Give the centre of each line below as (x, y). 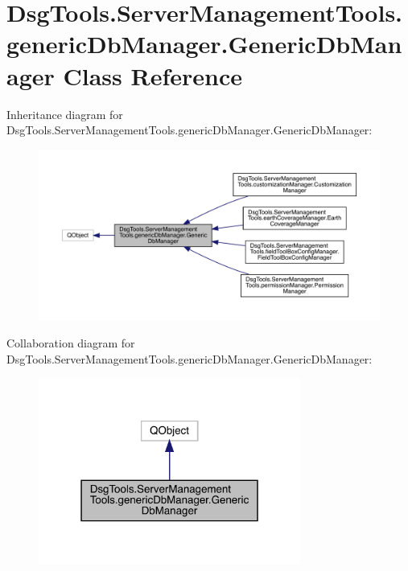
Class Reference (152, 75)
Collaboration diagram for (71, 343)
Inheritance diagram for (65, 114)
